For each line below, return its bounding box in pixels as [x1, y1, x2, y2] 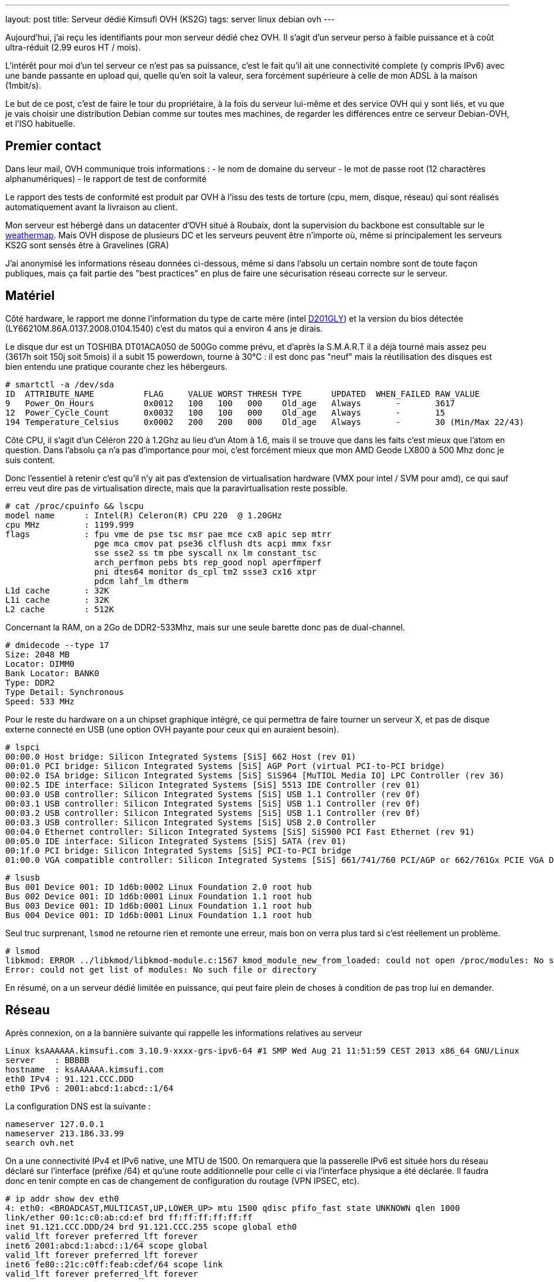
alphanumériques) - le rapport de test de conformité [5, 173, 207, 184]
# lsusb [5, 872, 40, 882]
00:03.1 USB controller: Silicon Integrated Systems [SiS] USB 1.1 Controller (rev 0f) [5, 798, 421, 808]
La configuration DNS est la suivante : [5, 1101, 151, 1111]
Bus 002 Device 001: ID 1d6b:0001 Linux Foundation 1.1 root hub [5, 891, 312, 901]
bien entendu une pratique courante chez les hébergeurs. [5, 361, 228, 372]
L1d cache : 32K [5, 585, 110, 595]
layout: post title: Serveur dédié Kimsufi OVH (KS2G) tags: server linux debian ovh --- [5, 14, 335, 24]
